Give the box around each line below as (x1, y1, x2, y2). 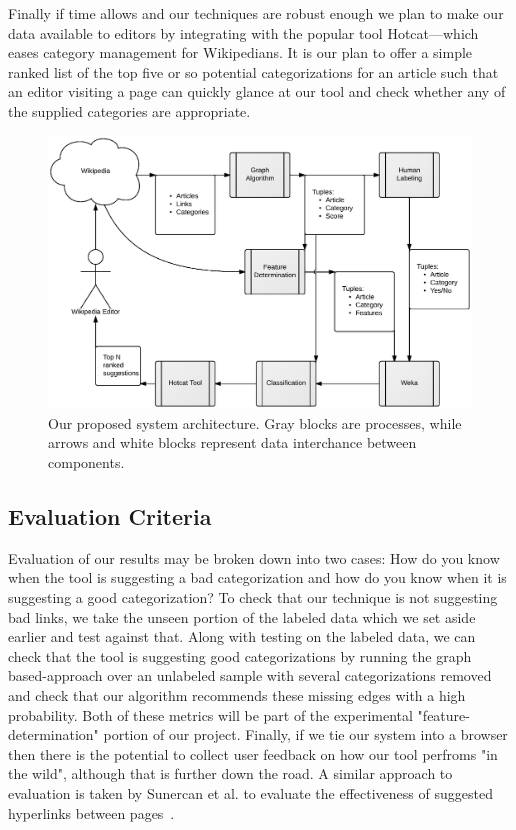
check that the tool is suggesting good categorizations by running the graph (8, 645, 472, 666)
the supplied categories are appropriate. (8, 100, 251, 121)
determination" (8, 724, 99, 745)
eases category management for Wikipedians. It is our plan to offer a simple (8, 42, 473, 63)
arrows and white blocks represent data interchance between (48, 432, 417, 453)
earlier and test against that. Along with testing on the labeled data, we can (8, 626, 476, 647)
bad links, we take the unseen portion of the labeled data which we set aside (8, 606, 476, 627)
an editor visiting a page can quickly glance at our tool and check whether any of (8, 81, 506, 102)
